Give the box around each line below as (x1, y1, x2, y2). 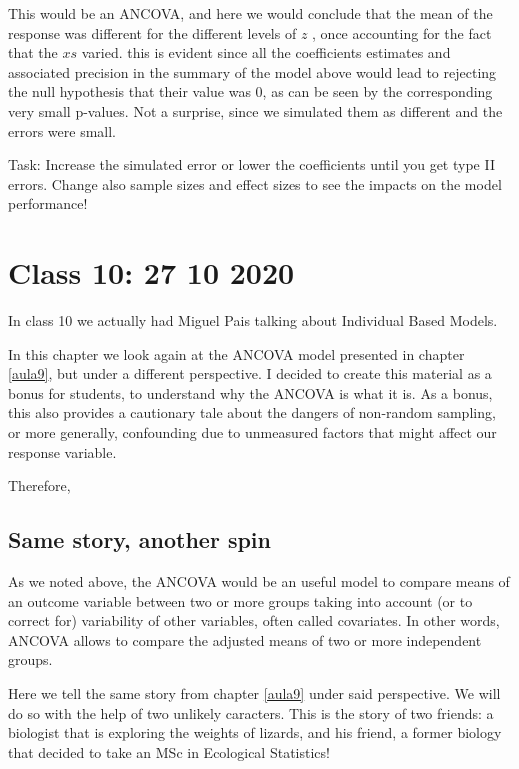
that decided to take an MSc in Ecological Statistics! (8, 741, 330, 762)
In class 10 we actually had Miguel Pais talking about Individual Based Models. (8, 310, 498, 331)
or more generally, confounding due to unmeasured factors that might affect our (8, 422, 497, 443)
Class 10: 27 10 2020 (8, 252, 295, 293)
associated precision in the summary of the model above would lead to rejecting (8, 61, 497, 82)
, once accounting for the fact (312, 22, 492, 43)
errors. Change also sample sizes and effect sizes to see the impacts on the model (8, 173, 502, 194)
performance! (8, 193, 88, 214)
